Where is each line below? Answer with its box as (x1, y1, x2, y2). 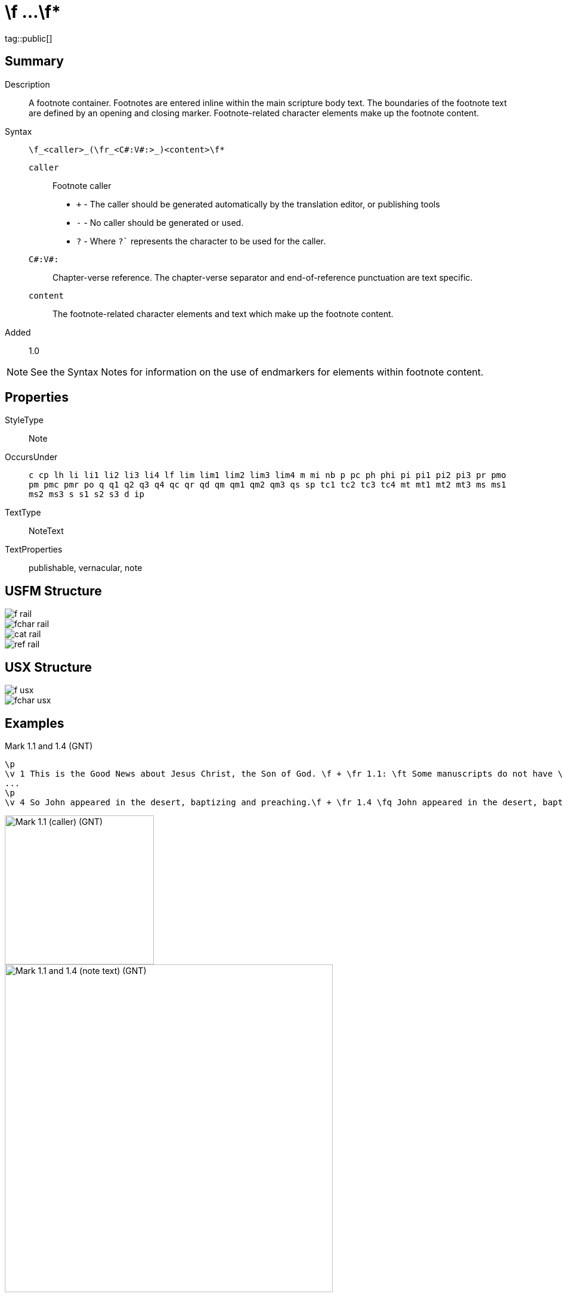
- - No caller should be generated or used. (76, 217, 244, 228)
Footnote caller (52, 180, 112, 191)
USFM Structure (5, 583, 102, 598)
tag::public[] (5, 33, 52, 44)
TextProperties (5, 544, 63, 555)
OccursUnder (5, 452, 58, 463)
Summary (5, 54, 64, 69)
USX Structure (5, 659, 92, 675)
